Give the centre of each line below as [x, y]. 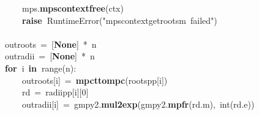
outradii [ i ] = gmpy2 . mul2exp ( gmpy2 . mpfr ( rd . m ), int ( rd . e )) [138, 104]
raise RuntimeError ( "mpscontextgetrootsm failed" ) [120, 20]
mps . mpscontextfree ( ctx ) [73, 8]
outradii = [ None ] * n [50, 56]
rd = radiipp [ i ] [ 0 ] [55, 92]
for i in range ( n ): [41, 68]
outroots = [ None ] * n [51, 44]
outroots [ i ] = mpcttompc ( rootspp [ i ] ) [95, 80]
